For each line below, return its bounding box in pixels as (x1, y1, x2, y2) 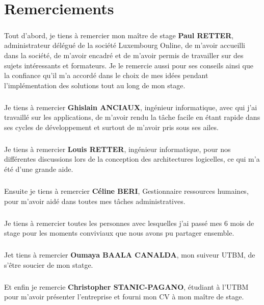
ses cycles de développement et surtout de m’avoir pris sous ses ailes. (4, 121, 219, 132)
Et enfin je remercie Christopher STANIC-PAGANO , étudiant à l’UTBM (4, 281, 249, 292)
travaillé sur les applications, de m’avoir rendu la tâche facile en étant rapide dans (4, 112, 260, 122)
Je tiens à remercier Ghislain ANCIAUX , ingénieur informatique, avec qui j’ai (4, 101, 257, 112)
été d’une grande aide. (4, 164, 73, 174)
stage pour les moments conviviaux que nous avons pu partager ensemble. (4, 227, 234, 238)
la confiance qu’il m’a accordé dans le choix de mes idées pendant (4, 70, 208, 81)
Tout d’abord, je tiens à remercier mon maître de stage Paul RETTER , (4, 30, 234, 40)
